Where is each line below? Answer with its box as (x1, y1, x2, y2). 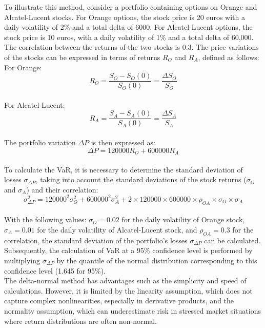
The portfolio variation (4, 137, 76, 148)
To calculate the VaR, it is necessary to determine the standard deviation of (4, 164, 243, 175)
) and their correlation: (26, 184, 98, 195)
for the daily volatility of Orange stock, (121, 214, 245, 225)
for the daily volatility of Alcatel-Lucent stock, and (37, 224, 197, 235)
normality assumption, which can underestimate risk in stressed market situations (4, 305, 261, 316)
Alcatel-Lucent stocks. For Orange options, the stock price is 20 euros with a (4, 11, 245, 22)
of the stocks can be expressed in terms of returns (4, 51, 160, 62)
